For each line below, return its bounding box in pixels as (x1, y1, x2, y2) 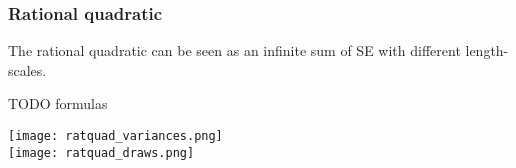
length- (465, 40, 509, 61)
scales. (8, 59, 47, 80)
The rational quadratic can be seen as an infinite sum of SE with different (8, 40, 461, 61)
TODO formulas (8, 93, 108, 114)
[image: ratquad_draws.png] (8, 145, 195, 160)
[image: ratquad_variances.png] (8, 129, 223, 143)
